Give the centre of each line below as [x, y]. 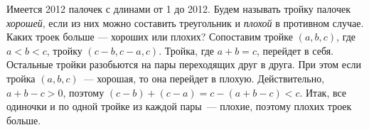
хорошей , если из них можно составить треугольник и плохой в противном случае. [185, 22]
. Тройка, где [187, 50]
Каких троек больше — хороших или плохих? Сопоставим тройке [150, 37]
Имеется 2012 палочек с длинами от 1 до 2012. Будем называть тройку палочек [178, 9]
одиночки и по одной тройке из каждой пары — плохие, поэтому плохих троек [179, 106]
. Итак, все [323, 92]
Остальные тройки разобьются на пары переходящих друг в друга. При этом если [184, 64]
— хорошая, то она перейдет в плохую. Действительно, [204, 78]
